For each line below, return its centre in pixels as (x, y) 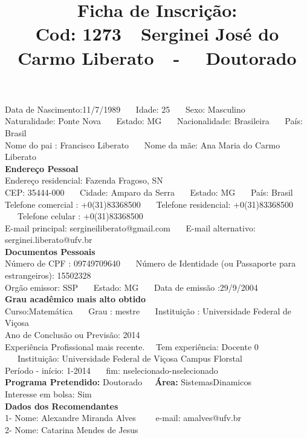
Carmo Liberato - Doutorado (157, 57)
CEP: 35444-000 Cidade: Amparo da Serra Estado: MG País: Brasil (149, 192)
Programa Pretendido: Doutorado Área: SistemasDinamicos (128, 382)
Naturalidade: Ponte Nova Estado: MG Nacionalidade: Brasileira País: (154, 121)
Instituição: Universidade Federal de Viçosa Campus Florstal (130, 358)
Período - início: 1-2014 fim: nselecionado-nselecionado (111, 370)
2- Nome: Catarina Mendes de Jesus (72, 429)
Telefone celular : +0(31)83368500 (80, 216)
